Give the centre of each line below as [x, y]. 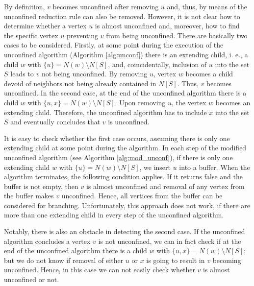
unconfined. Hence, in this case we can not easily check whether [100, 270]
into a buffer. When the [215, 167]
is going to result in [176, 260]
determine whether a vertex [45, 26]
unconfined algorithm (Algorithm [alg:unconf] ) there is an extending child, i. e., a [126, 54]
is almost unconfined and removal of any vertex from [165, 186]
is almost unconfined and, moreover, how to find [167, 26]
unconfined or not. [32, 279]
